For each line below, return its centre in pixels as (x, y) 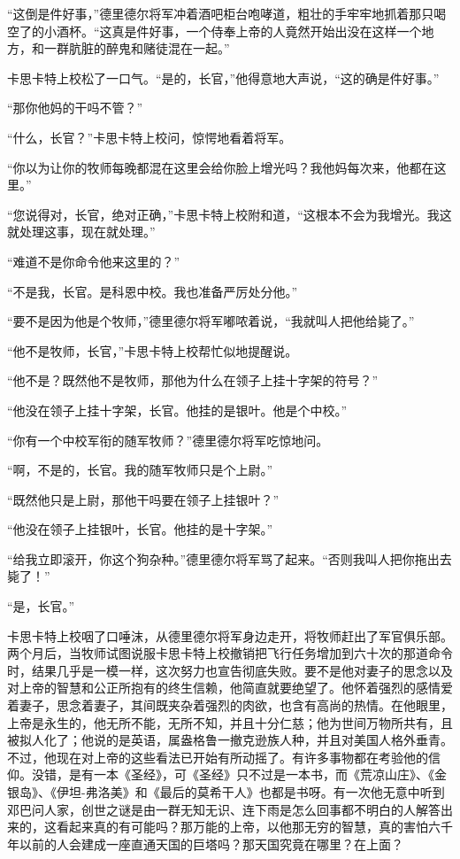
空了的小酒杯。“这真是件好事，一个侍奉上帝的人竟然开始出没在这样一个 (215, 31)
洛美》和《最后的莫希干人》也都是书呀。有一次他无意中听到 (271, 792)
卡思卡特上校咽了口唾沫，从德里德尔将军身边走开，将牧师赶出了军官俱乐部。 (230, 635)
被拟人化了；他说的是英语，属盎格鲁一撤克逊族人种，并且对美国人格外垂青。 (230, 740)
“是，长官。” (41, 606)
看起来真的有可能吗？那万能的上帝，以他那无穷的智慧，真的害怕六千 (254, 827)
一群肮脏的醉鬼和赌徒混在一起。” (137, 48)
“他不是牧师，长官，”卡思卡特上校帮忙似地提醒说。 (153, 350)
